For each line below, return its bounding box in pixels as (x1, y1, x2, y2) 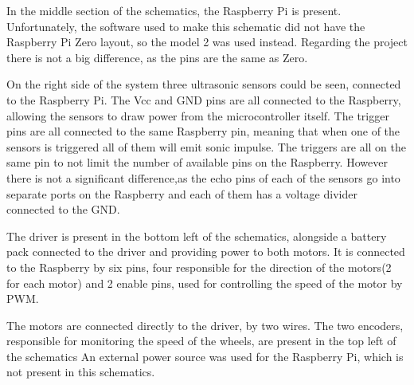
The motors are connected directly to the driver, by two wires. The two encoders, (6, 316, 404, 333)
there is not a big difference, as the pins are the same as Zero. (6, 49, 308, 65)
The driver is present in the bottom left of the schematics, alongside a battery (6, 227, 387, 244)
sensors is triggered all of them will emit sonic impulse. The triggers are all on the (6, 138, 406, 155)
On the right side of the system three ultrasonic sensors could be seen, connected (6, 76, 401, 92)
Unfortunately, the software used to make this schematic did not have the (6, 18, 365, 34)
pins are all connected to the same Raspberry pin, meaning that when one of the (6, 123, 400, 139)
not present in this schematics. (6, 363, 155, 380)
